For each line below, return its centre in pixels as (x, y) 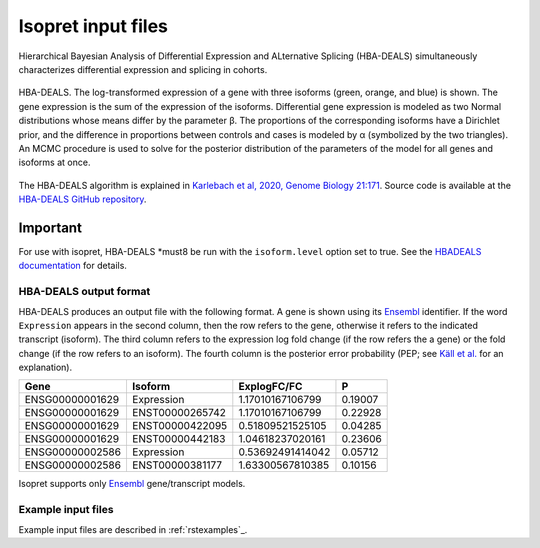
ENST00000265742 (179, 413)
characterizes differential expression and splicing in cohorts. (143, 69)
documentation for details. (72, 266)
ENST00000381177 (177, 465)
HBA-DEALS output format (84, 292)
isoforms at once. (54, 162)
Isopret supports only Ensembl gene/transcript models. (132, 484)
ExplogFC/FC (270, 387)
